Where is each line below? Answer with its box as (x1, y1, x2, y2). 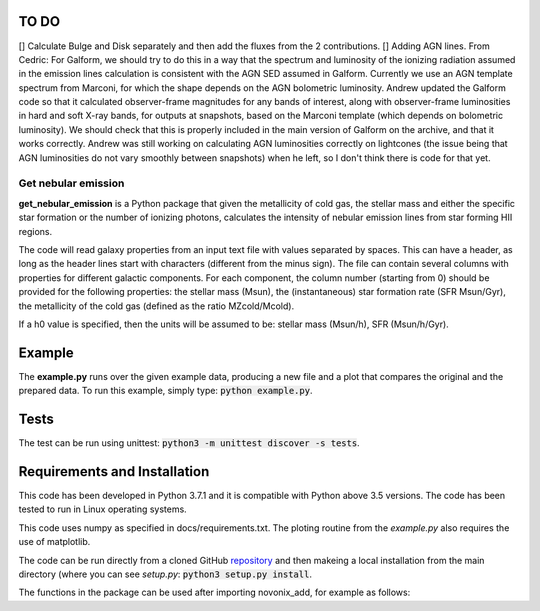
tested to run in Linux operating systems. (18, 503, 187, 515)
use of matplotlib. (18, 536, 91, 548)
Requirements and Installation (18, 463, 210, 480)
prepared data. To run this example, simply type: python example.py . (18, 385, 313, 397)
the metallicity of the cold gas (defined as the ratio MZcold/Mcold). (18, 300, 295, 312)
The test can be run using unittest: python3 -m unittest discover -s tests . (18, 437, 360, 449)
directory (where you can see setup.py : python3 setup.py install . (18, 568, 312, 580)
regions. (18, 225, 53, 237)
